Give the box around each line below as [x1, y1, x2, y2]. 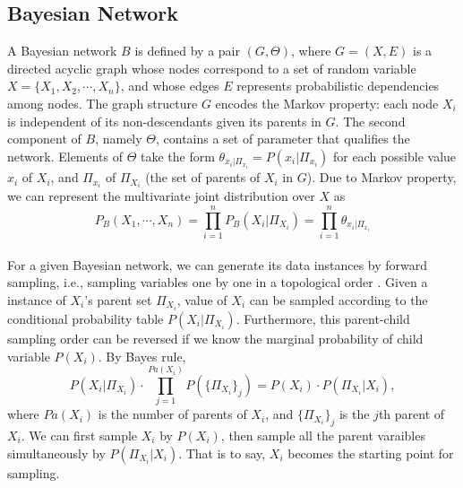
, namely [95, 129, 142, 148]
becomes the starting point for [287, 443, 454, 462]
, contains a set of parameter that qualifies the [156, 129, 410, 148]
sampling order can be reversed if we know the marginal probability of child [7, 328, 424, 347]
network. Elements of [7, 146, 124, 165]
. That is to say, [178, 443, 266, 462]
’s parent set [84, 290, 152, 309]
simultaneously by [7, 443, 106, 462]
